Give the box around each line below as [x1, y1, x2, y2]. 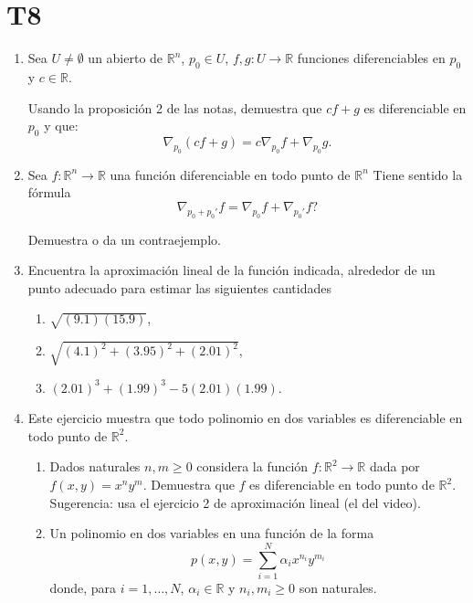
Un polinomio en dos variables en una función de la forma [49, 524, 374, 543]
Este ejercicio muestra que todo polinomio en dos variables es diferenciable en [27, 408, 463, 428]
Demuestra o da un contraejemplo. [27, 229, 221, 249]
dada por [369, 457, 420, 476]
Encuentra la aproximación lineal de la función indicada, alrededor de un [27, 260, 436, 280]
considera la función [196, 457, 309, 476]
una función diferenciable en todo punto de [110, 164, 351, 184]
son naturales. [299, 577, 377, 597]
